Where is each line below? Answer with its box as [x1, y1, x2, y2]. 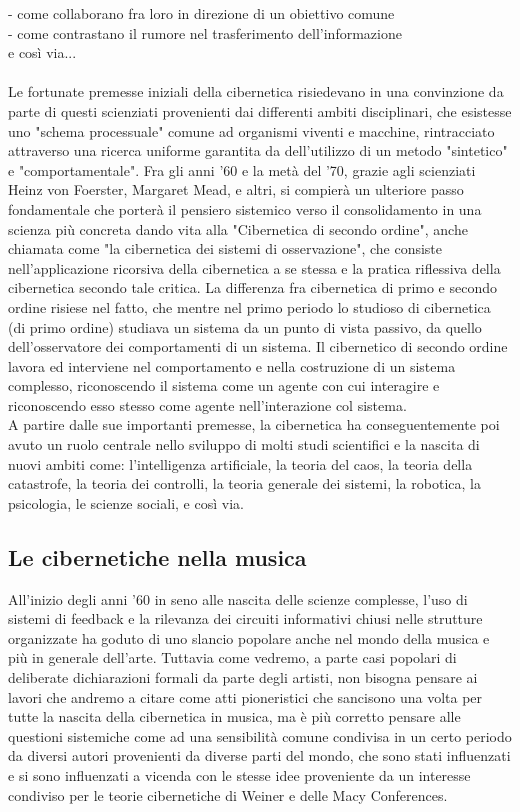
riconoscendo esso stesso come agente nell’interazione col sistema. [8, 394, 407, 415]
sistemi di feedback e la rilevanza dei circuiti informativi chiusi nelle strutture [8, 608, 483, 629]
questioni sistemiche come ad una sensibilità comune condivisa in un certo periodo [8, 725, 512, 746]
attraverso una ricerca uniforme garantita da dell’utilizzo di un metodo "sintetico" [8, 140, 508, 161]
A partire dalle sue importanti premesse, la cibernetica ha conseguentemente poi [8, 414, 500, 435]
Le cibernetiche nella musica [8, 541, 307, 572]
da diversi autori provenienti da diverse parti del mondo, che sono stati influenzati [8, 745, 511, 766]
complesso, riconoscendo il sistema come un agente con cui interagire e [8, 375, 440, 396]
